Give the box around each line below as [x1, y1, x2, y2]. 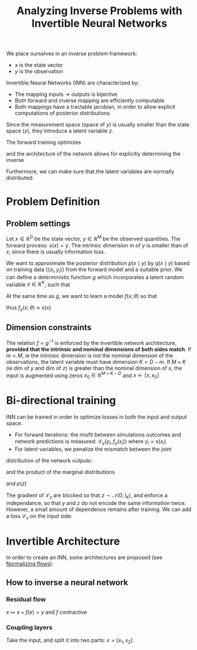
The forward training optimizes [6, 139, 82, 146]
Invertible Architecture [6, 534, 120, 548]
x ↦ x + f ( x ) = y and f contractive [6, 608, 88, 616]
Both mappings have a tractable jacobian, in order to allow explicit [14, 104, 176, 111]
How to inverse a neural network [6, 577, 128, 587]
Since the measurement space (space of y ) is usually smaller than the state [6, 121, 190, 128]
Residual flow [6, 595, 46, 603]
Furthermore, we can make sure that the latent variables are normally [6, 168, 175, 175]
